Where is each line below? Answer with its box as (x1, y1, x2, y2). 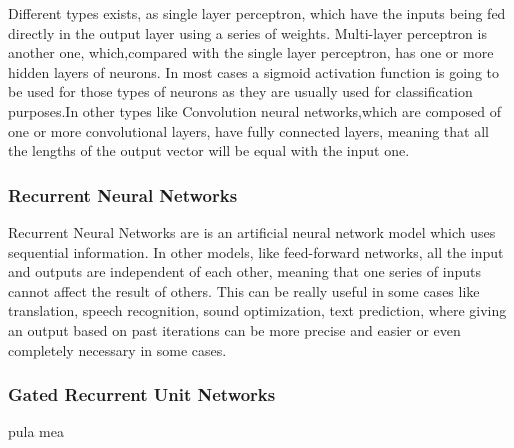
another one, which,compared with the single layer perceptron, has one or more (8, 42, 494, 63)
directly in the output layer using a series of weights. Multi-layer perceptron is (8, 22, 487, 43)
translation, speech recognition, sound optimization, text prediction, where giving (8, 300, 507, 321)
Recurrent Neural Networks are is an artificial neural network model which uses (8, 221, 496, 242)
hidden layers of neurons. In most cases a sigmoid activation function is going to (8, 61, 499, 82)
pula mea (8, 421, 64, 442)
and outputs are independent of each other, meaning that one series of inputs (8, 261, 481, 282)
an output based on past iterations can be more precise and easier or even (8, 319, 461, 340)
